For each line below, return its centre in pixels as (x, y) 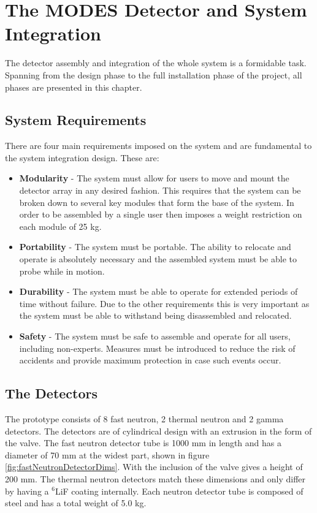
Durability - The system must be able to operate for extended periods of (158, 291)
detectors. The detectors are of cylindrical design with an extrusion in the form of (158, 431)
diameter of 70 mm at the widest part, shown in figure (107, 454)
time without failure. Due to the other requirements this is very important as (164, 303)
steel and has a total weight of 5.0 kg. (76, 503)
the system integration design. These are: (82, 157)
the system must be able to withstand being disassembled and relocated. (155, 315)
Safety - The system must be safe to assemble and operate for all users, (155, 336)
